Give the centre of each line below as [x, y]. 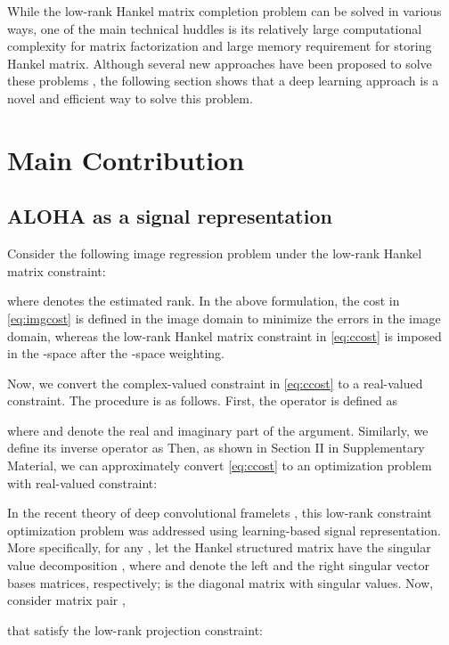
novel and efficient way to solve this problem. [130, 98]
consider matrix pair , [66, 600]
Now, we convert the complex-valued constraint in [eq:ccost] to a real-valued [215, 383]
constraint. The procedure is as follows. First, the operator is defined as [203, 400]
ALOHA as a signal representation [170, 216]
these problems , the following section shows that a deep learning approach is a [223, 81]
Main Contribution [126, 159]
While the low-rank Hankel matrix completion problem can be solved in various [224, 11]
